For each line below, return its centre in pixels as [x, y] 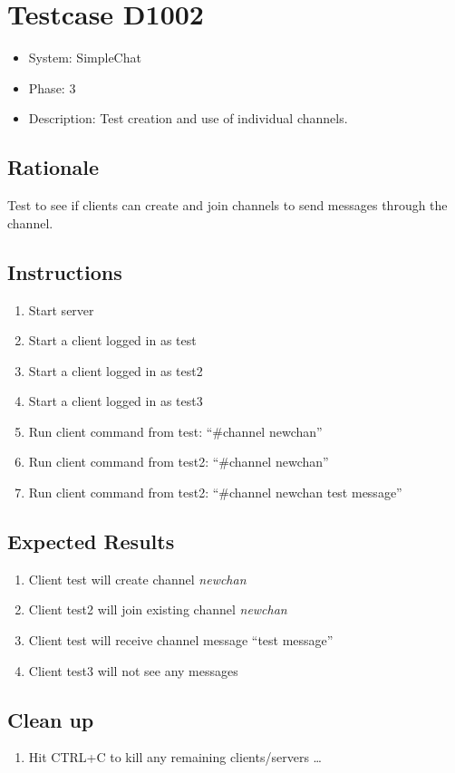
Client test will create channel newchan [137, 579]
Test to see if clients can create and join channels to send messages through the [227, 205]
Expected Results [91, 541]
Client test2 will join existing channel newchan [158, 609]
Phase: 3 [52, 87]
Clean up [51, 719]
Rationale [53, 167]
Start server [61, 309]
